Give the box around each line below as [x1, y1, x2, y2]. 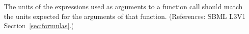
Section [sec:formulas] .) [4, 20, 74, 31]
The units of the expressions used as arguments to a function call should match [4, 1, 243, 11]
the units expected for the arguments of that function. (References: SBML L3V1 [4, 11, 246, 21]
